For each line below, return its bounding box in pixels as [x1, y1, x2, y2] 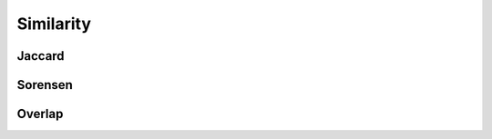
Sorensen [16, 77, 73, 93]
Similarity [16, 14, 91, 34]
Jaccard [16, 48, 65, 64]
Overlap [16, 106, 64, 122]
